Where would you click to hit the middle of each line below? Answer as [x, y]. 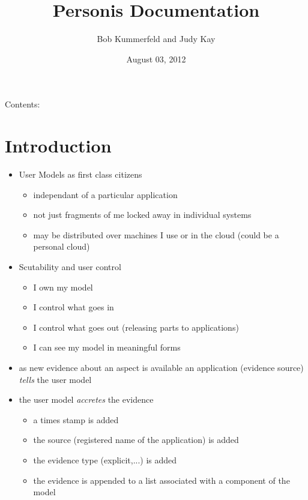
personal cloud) [62, 246]
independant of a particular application [105, 194]
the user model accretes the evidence [86, 399]
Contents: [23, 104]
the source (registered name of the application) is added [136, 440]
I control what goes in [74, 307]
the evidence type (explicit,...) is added [105, 459]
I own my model [63, 287]
